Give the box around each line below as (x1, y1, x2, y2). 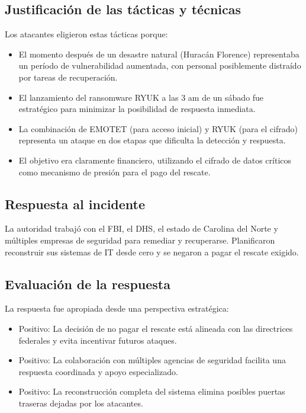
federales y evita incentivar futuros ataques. (18, 334, 177, 346)
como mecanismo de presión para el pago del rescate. (18, 165, 211, 178)
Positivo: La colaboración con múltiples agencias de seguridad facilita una (18, 354, 286, 366)
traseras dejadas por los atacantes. (18, 396, 143, 409)
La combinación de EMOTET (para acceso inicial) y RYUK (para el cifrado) (18, 122, 298, 135)
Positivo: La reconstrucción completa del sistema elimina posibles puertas (18, 385, 285, 398)
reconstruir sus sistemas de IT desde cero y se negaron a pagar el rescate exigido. (5, 245, 299, 258)
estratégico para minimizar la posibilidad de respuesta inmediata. (18, 103, 256, 115)
